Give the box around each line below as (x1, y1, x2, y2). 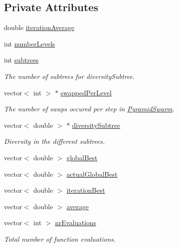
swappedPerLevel (61, 87, 112, 97)
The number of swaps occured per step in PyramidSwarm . (4, 104, 175, 114)
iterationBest (66, 185, 105, 195)
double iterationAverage (4, 22, 75, 32)
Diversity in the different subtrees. (4, 136, 105, 146)
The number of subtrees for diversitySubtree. (4, 71, 135, 81)
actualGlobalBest (66, 169, 118, 179)
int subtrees (4, 55, 39, 65)
